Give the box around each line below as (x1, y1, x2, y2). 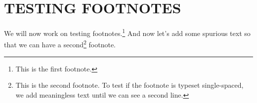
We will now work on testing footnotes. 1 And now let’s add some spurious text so (4, 27, 251, 38)
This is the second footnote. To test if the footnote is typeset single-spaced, (15, 80, 244, 90)
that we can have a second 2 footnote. (4, 38, 116, 50)
